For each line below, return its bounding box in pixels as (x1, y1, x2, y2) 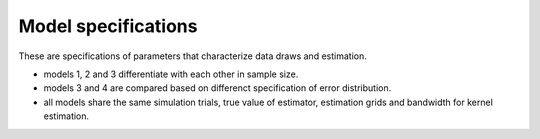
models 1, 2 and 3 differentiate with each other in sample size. (43, 68, 299, 80)
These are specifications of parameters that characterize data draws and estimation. (18, 50, 367, 62)
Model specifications (18, 15, 198, 37)
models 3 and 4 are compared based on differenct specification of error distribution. (43, 82, 392, 94)
